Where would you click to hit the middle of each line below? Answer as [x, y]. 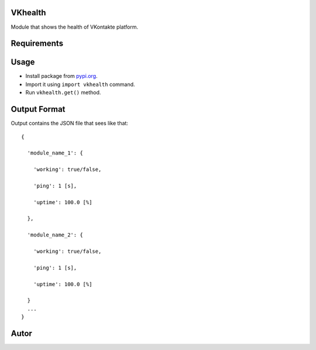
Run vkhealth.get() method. [63, 92]
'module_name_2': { [55, 235]
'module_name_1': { [55, 153]
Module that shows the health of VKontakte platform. [75, 27]
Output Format [38, 109]
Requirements [37, 44]
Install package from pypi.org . [61, 76]
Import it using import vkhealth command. [80, 84]
